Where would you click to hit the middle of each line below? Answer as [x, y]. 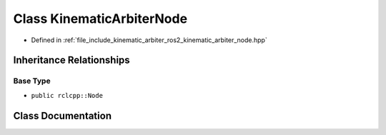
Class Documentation [63, 115]
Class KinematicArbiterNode [100, 19]
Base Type [32, 81]
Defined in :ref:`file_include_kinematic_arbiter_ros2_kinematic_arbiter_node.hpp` [149, 40]
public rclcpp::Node [67, 95]
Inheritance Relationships [71, 60]
